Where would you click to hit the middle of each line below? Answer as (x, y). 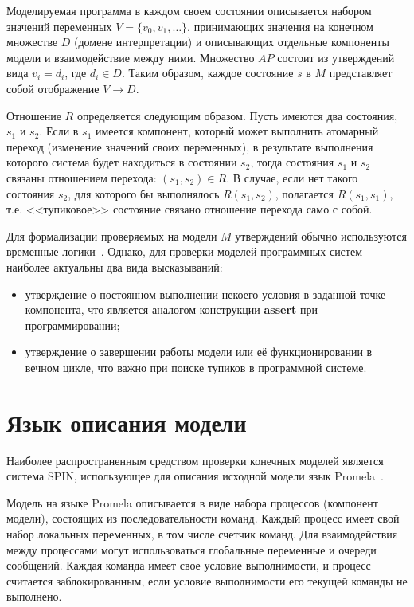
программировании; (72, 325)
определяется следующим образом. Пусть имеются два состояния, (237, 115)
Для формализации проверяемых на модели (112, 235)
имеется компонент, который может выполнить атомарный (237, 131)
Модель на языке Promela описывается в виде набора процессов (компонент (192, 502)
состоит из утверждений (336, 57)
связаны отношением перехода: (82, 177)
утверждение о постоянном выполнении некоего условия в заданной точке (205, 294)
